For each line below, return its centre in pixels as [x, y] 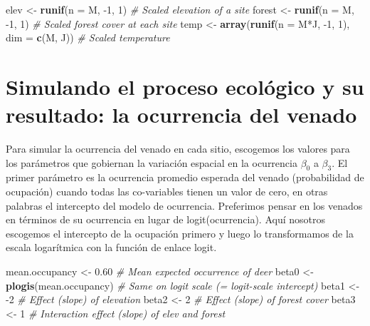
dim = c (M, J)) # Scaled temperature [88, 37]
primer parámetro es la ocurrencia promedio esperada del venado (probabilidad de [185, 177]
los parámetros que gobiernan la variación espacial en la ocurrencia [152, 162]
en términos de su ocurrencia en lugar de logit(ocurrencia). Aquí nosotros [165, 219]
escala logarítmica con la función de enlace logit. [111, 247]
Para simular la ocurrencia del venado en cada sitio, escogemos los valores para [178, 149]
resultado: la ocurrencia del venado [181, 114]
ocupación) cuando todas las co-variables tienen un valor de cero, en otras [167, 192]
